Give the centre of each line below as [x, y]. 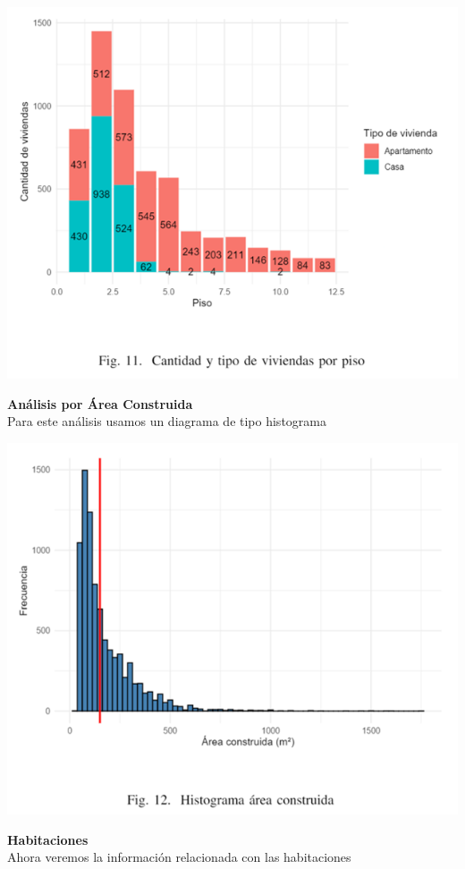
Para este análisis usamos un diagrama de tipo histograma [167, 421]
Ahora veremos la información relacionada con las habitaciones [179, 857]
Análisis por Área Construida [100, 403]
